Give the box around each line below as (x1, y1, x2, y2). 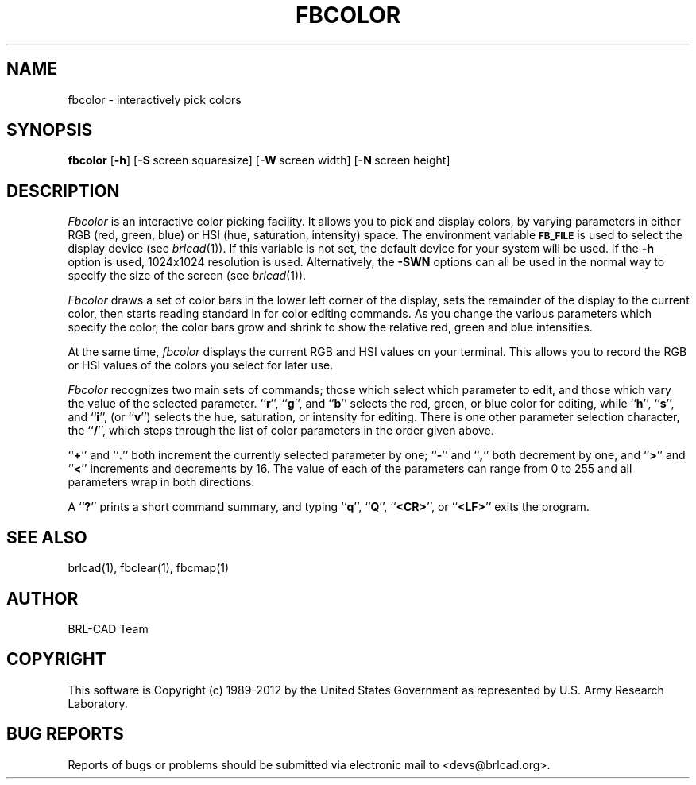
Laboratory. (68, 696, 128, 710)
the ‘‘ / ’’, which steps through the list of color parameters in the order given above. (68, 423, 494, 438)
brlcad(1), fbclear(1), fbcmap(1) (68, 561, 230, 575)
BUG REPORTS (6, 724, 124, 744)
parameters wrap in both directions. (68, 475, 255, 489)
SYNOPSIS (6, 120, 93, 141)
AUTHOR (6, 588, 79, 609)
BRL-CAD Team (68, 621, 149, 636)
